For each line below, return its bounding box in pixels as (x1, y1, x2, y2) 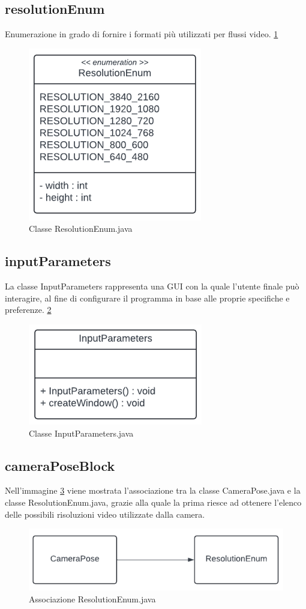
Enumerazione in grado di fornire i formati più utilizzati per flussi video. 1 (5, 28, 278, 40)
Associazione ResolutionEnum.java (29, 593, 156, 605)
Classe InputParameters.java (29, 426, 134, 439)
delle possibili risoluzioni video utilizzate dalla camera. (5, 507, 205, 520)
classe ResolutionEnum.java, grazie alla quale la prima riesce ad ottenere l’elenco (5, 495, 302, 508)
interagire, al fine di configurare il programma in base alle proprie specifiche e (5, 291, 290, 304)
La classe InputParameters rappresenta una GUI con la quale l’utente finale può (5, 280, 299, 292)
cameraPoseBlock (5, 456, 115, 474)
